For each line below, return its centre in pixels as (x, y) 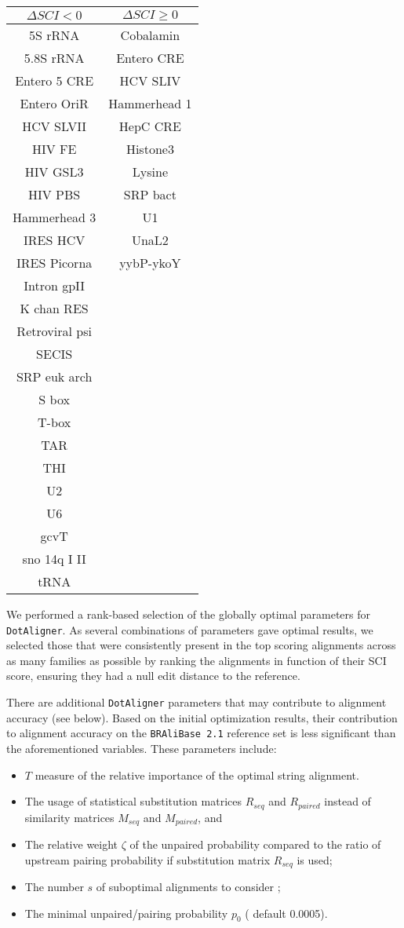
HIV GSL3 (54, 172)
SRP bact (150, 194)
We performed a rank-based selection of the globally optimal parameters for (189, 614)
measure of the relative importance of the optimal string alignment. (197, 775)
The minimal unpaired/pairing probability (126, 913)
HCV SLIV (150, 80)
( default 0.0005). (286, 913)
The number (54, 887)
